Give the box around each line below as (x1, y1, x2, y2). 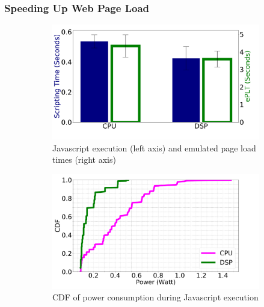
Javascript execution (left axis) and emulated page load (52, 141, 256, 154)
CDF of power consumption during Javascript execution (52, 291, 259, 303)
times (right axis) (52, 153, 116, 166)
